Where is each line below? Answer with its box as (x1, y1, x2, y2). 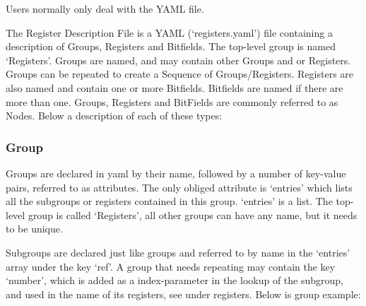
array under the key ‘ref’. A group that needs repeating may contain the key (6, 259, 336, 273)
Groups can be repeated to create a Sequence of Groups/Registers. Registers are (6, 66, 354, 81)
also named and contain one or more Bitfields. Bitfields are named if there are (6, 80, 343, 95)
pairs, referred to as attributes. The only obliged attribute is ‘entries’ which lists (6, 180, 353, 194)
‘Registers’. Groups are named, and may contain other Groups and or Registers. (6, 52, 351, 67)
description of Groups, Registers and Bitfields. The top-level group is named (6, 39, 336, 54)
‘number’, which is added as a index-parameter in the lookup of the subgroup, (6, 273, 343, 288)
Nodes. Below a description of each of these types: (6, 108, 223, 123)
